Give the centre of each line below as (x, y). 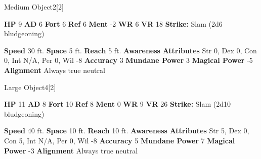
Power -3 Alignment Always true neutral (71, 150)
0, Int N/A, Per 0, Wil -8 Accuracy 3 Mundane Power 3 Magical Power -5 (128, 60)
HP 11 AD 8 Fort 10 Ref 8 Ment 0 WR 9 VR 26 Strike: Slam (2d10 (118, 104)
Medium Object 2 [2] (34, 7)
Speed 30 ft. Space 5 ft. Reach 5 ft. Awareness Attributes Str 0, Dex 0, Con (130, 50)
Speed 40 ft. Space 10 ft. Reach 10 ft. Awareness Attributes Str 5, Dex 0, (127, 131)
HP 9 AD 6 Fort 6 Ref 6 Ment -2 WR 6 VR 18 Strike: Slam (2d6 (113, 23)
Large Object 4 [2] (30, 87)
